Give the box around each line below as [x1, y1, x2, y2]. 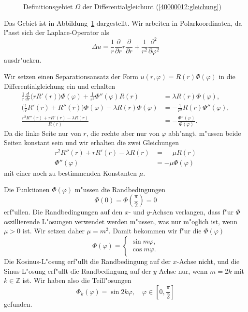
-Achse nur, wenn [156, 265, 208, 276]
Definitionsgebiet [23, 1, 73, 11]
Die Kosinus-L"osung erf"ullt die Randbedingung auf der [4, 256, 171, 266]
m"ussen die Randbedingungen [74, 184, 166, 194]
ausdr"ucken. [4, 55, 42, 65]
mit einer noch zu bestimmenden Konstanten [4, 168, 137, 178]
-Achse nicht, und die [176, 256, 240, 266]
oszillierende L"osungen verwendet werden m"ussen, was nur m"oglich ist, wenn [4, 216, 238, 226]
